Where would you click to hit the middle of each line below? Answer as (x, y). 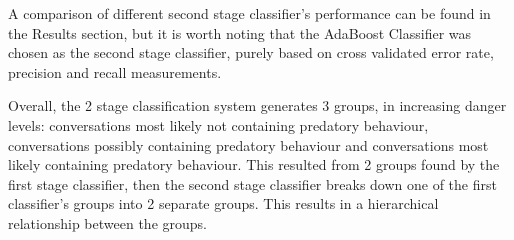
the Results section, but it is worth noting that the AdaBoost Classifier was (240, 32)
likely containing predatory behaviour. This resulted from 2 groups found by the (254, 164)
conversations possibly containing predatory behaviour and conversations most (248, 144)
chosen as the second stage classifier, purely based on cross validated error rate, (251, 52)
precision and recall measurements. (115, 71)
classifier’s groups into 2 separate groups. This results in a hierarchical (223, 203)
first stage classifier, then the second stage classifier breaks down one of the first (252, 183)
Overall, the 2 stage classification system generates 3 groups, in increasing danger (257, 105)
